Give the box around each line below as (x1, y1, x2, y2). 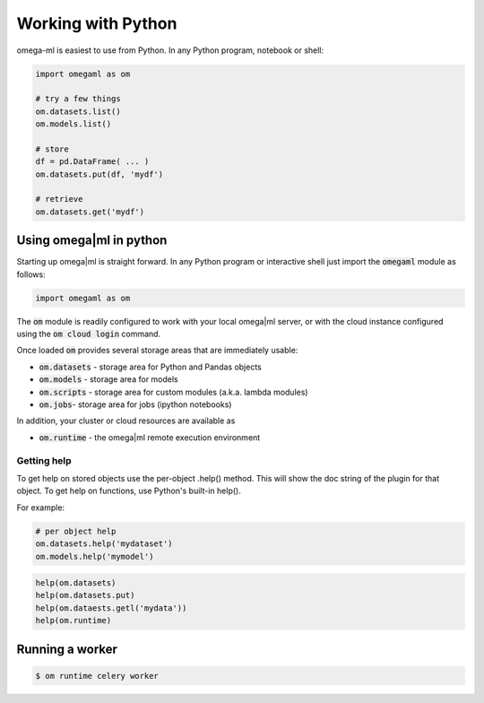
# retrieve (35, 194, 83, 204)
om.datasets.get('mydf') (35, 206, 145, 217)
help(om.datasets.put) (35, 590, 135, 601)
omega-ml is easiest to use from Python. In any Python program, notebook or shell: (16, 45, 324, 56)
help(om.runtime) (35, 615, 112, 626)
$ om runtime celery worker (35, 671, 159, 681)
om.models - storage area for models (39, 374, 178, 385)
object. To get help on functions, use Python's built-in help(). (16, 485, 241, 497)
